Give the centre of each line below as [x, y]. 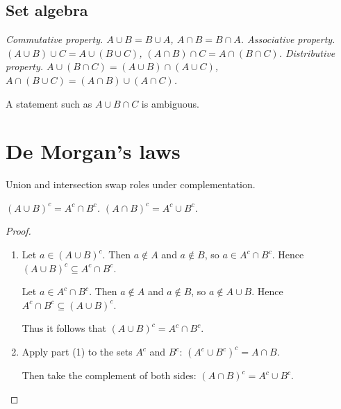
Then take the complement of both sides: [109, 375]
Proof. [18, 231]
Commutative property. [55, 39]
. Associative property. [288, 39]
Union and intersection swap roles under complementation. [131, 184]
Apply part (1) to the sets [77, 352]
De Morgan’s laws [93, 151]
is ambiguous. [170, 103]
